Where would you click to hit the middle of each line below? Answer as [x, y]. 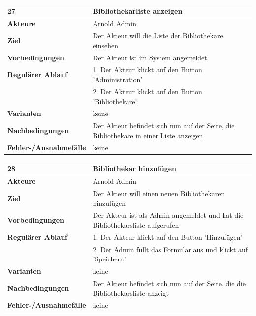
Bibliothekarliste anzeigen [138, 11]
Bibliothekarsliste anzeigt [131, 293]
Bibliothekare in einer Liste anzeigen [148, 135]
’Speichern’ [109, 259]
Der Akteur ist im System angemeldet [150, 57]
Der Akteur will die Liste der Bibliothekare [158, 36]
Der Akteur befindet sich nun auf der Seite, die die [169, 283]
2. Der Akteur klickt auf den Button [147, 91]
